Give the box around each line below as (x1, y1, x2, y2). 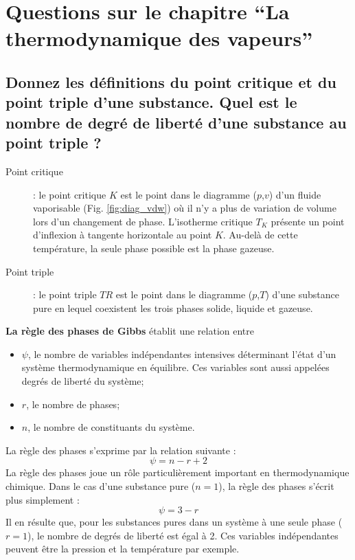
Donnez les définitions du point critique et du (5, 71, 336, 92)
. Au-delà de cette (222, 227, 298, 242)
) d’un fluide (268, 187, 321, 201)
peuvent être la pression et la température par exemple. (5, 541, 240, 556)
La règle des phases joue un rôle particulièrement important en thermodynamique (5, 465, 350, 480)
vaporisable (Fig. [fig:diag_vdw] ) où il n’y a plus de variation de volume (33, 201, 336, 215)
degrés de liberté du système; (21, 374, 144, 388)
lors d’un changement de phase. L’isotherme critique (33, 214, 253, 228)
